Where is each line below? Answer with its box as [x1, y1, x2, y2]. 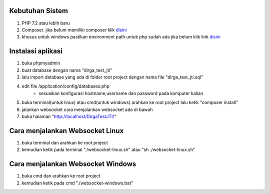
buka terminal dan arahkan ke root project [21, 139, 108, 145]
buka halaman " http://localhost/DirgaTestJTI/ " [21, 113, 117, 119]
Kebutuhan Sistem [9, 6, 68, 15]
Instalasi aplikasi [9, 47, 62, 55]
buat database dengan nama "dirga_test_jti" [21, 67, 112, 73]
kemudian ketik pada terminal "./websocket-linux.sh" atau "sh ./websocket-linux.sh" [21, 146, 195, 152]
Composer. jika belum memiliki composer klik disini [21, 26, 127, 32]
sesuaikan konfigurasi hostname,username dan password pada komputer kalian [38, 90, 203, 96]
